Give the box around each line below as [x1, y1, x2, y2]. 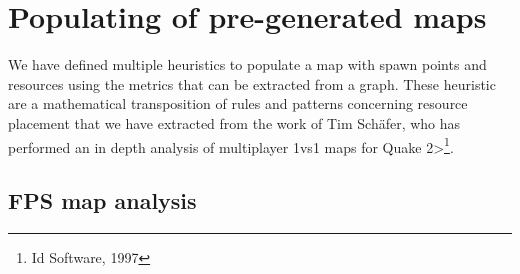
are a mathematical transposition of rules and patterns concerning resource [8, 93, 468, 114]
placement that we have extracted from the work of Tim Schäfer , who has [8, 112, 461, 133]
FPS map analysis [8, 185, 197, 216]
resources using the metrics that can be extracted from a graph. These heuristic [8, 73, 496, 94]
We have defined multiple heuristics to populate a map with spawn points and [8, 54, 487, 75]
